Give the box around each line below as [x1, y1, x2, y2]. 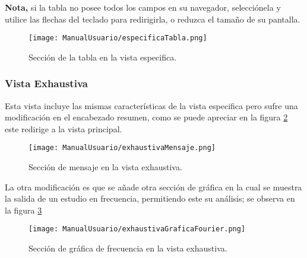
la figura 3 [5, 203, 42, 216]
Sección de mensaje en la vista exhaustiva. [29, 161, 182, 173]
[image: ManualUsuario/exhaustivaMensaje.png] [29, 144, 216, 152]
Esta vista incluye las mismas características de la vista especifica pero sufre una [5, 99, 298, 112]
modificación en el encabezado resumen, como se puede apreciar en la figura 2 [5, 111, 288, 123]
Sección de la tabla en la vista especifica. [29, 50, 177, 63]
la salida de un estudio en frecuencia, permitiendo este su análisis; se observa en [5, 192, 295, 205]
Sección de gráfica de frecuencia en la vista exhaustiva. [29, 242, 227, 254]
